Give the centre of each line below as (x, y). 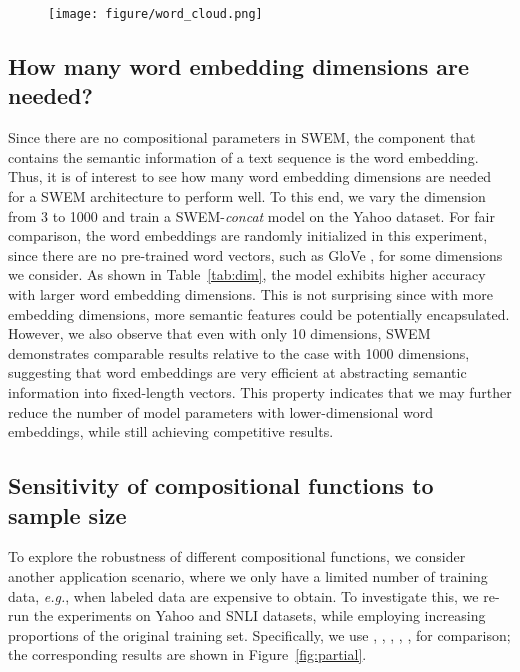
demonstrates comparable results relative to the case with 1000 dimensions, (239, 352)
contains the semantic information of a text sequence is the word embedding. (243, 156)
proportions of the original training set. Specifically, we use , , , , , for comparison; (259, 634)
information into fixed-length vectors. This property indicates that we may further (260, 391)
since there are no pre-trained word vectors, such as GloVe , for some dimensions (255, 254)
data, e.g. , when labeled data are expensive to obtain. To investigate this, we (243, 595)
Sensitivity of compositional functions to (221, 485)
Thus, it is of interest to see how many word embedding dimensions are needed (250, 176)
